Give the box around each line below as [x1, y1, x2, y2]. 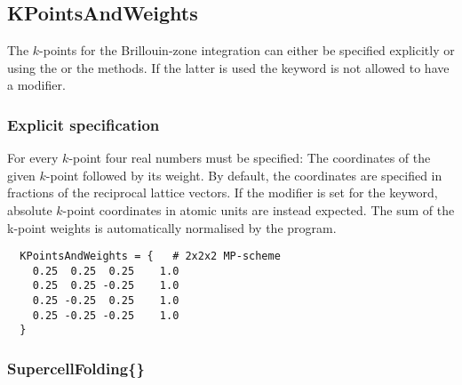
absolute [7, 200, 52, 219]
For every [7, 148, 59, 167]
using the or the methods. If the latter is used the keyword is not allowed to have [7, 58, 450, 76]
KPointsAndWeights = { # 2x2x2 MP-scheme [20, 250, 281, 263]
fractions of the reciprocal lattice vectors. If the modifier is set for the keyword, [7, 183, 438, 202]
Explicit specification [7, 113, 160, 135]
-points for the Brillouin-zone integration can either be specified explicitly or [39, 41, 455, 60]
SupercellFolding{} [7, 357, 145, 380]
